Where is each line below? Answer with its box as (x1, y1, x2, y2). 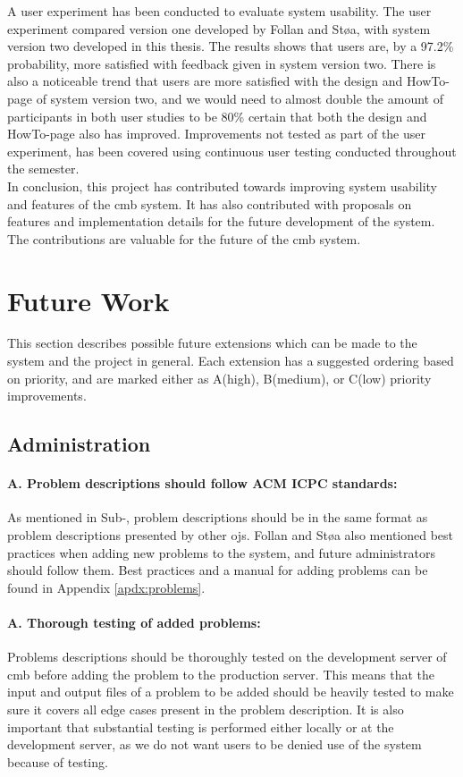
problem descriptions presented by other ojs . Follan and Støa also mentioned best (7, 525, 454, 544)
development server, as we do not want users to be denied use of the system (7, 735, 422, 754)
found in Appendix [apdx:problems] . (7, 578, 206, 596)
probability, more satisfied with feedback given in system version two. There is (7, 54, 436, 72)
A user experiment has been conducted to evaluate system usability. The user (7, 2, 432, 20)
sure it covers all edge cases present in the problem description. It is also (7, 699, 404, 718)
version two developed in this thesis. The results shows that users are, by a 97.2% (7, 37, 454, 55)
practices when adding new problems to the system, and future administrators (7, 543, 435, 562)
